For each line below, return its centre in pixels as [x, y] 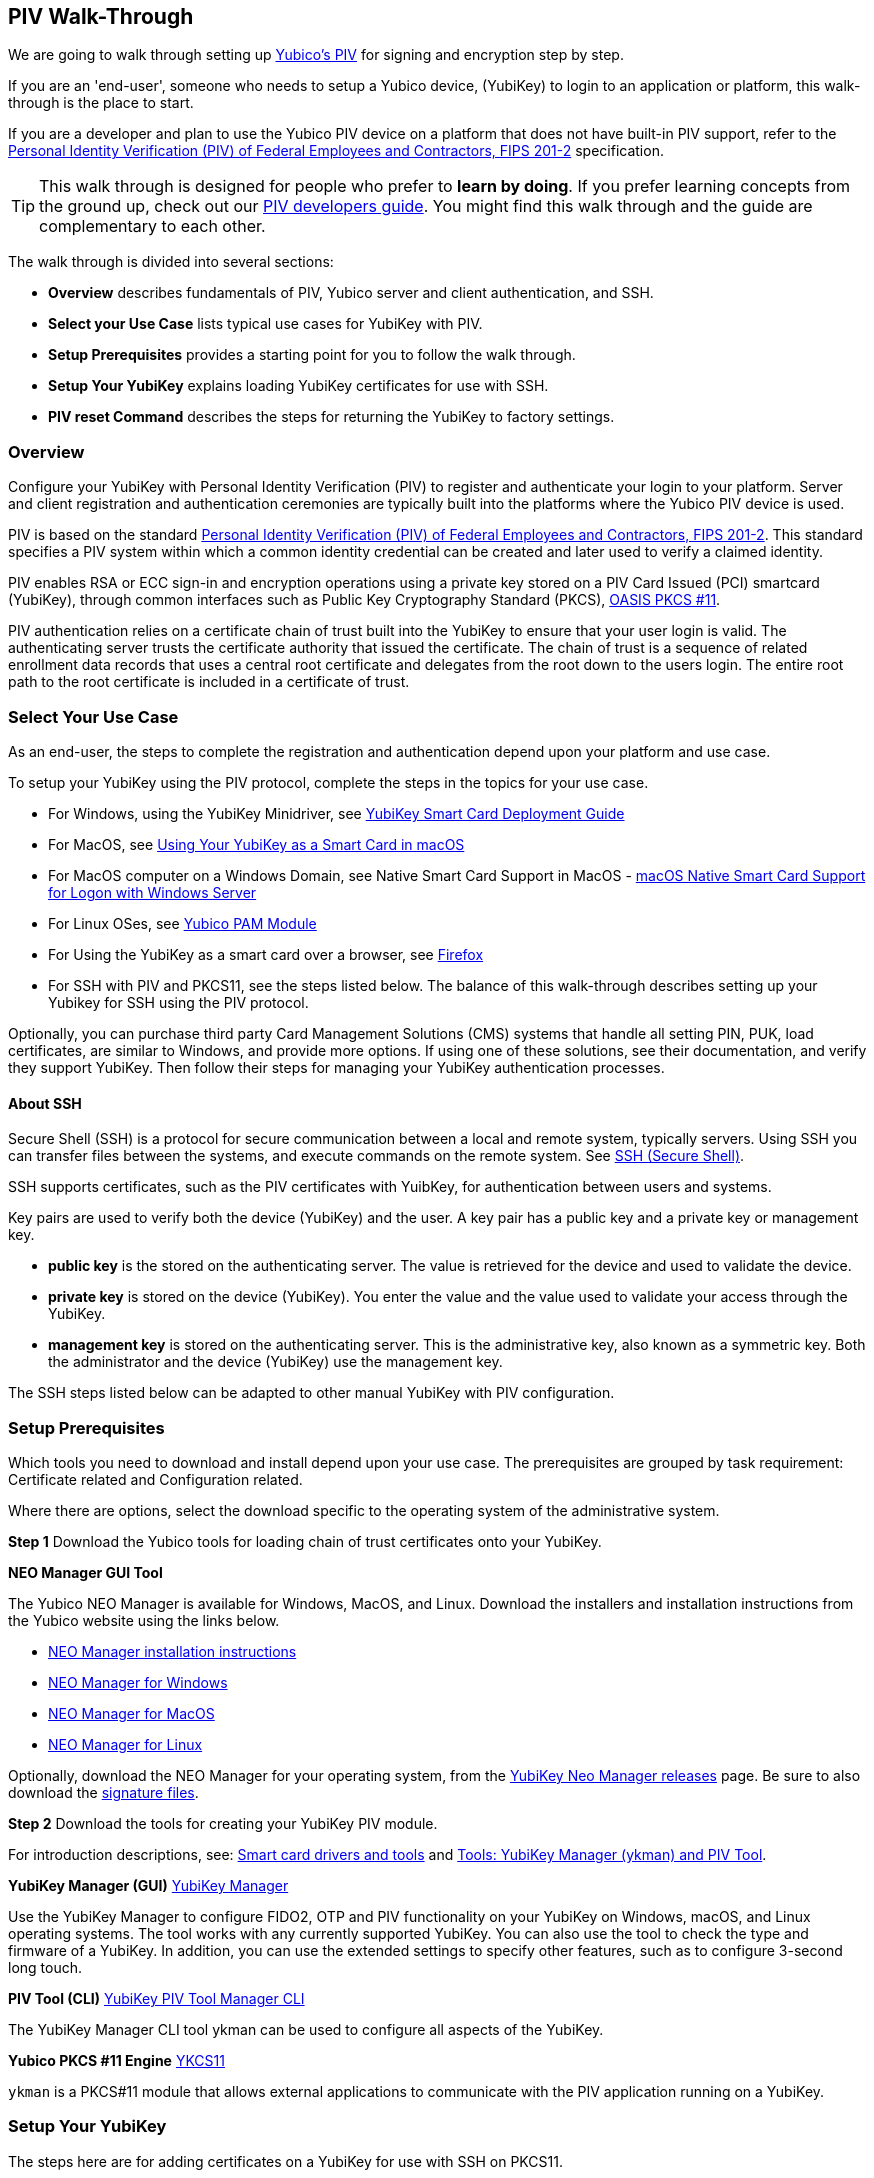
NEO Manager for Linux [125, 1744]
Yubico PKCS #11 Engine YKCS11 [116, 2060]
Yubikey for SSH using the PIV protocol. [178, 1002]
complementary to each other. [152, 226]
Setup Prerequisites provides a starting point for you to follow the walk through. [312, 355]
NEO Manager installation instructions [172, 1651]
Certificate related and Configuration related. [155, 1479]
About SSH [45, 1103]
